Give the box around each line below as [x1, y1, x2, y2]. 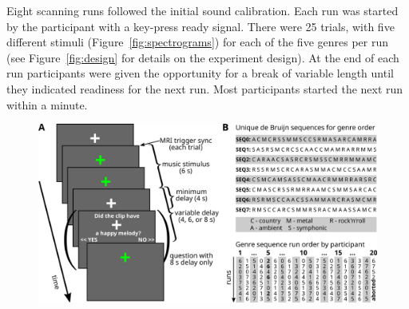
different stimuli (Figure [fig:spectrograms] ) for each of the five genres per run [6, 34, 389, 50]
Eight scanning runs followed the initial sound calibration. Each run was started [6, 2, 399, 18]
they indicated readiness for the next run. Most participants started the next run [6, 80, 403, 97]
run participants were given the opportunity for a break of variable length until [6, 65, 394, 81]
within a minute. [6, 96, 88, 113]
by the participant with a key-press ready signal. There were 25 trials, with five [6, 18, 395, 34]
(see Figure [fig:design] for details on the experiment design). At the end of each [6, 49, 399, 65]
